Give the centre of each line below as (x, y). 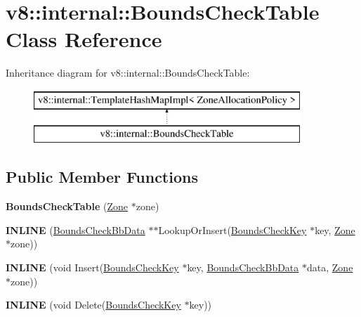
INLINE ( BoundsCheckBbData (76, 229)
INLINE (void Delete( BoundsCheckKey (93, 305)
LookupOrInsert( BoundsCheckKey (232, 229)
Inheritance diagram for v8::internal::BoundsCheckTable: (128, 73)
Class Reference (84, 39)
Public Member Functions (102, 177)
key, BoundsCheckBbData (243, 267)
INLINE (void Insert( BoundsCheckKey (92, 267)
